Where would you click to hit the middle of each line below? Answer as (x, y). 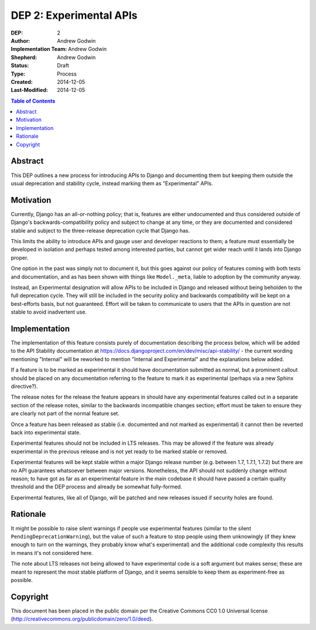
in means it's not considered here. (52, 553)
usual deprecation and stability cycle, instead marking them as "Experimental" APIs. (112, 183)
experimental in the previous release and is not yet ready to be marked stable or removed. (119, 451)
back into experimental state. (46, 432)
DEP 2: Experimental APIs (74, 15)
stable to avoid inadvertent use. (49, 312)
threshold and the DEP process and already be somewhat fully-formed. (97, 487)
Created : (22, 81)
